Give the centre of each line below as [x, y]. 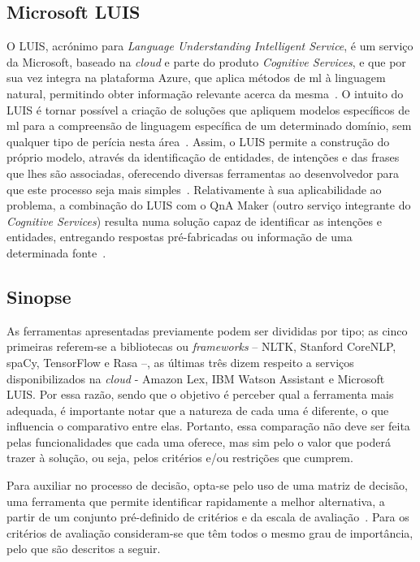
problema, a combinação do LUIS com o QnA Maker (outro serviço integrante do [209, 205]
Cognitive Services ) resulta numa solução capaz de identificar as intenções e [194, 220]
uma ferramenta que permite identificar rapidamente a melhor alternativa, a [196, 501]
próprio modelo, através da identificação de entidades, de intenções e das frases [203, 157]
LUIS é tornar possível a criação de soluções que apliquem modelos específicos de [208, 109]
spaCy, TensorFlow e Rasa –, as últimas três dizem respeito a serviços [180, 362]
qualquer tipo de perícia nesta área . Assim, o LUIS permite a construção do [198, 141]
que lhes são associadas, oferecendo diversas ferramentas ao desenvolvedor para [203, 173]
